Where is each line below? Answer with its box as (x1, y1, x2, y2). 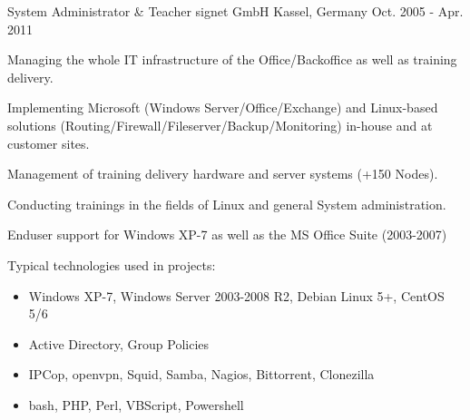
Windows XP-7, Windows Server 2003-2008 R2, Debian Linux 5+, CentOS (28, 286, 445, 305)
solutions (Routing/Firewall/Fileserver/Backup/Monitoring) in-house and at (7, 115, 433, 134)
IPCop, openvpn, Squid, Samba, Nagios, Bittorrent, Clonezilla (28, 365, 375, 384)
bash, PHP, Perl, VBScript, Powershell (28, 395, 244, 414)
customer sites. (7, 133, 90, 152)
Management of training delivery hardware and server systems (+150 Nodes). (7, 164, 438, 183)
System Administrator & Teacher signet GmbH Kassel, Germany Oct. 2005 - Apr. (7, 2, 464, 20)
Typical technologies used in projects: (7, 255, 216, 274)
